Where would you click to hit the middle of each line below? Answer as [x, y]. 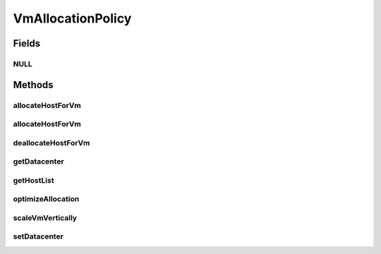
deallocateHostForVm [52, 143]
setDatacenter [38, 236]
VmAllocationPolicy [72, 18]
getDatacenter [38, 162]
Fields [27, 43]
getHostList [34, 180]
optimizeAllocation [46, 199]
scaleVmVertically [45, 217]
